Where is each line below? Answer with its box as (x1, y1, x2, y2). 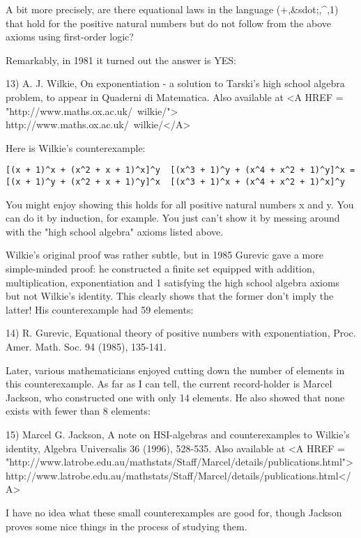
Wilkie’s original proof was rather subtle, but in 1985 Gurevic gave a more (6, 247, 323, 262)
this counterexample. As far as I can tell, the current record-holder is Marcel (6, 376, 332, 391)
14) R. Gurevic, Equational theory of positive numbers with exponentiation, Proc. (6, 325, 356, 340)
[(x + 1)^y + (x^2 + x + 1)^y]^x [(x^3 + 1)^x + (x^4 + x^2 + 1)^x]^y (6, 177, 345, 187)
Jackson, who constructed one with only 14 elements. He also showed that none (6, 390, 345, 404)
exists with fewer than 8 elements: (6, 403, 151, 418)
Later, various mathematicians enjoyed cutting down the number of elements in (6, 362, 345, 377)
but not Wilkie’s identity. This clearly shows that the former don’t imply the (6, 289, 334, 303)
